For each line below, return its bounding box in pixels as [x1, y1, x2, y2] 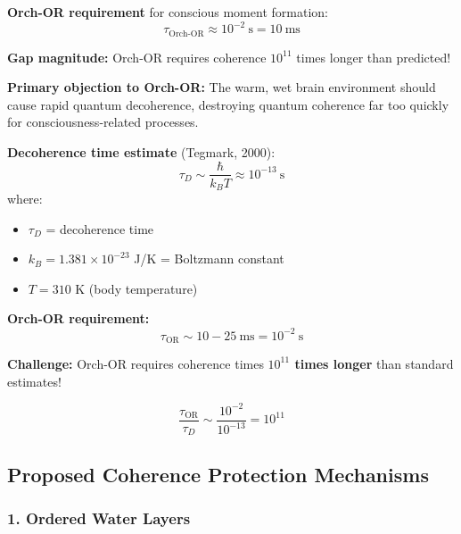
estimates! [7, 371, 62, 390]
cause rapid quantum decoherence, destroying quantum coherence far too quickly [7, 95, 449, 113]
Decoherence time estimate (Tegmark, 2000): [7, 142, 276, 161]
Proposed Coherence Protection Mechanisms [7, 460, 429, 488]
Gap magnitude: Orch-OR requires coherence [7, 47, 267, 66]
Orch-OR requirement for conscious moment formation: [7, 3, 328, 21]
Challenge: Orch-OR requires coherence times [7, 354, 264, 372]
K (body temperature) [75, 279, 198, 297]
